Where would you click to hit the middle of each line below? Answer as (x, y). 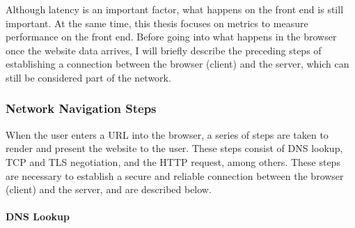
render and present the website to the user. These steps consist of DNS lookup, (174, 148)
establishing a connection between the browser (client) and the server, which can (177, 64)
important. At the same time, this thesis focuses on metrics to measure (157, 23)
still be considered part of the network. (88, 77)
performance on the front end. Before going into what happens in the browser (171, 37)
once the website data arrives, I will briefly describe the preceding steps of (164, 50)
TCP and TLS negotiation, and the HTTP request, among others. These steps (173, 161)
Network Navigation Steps (81, 108)
